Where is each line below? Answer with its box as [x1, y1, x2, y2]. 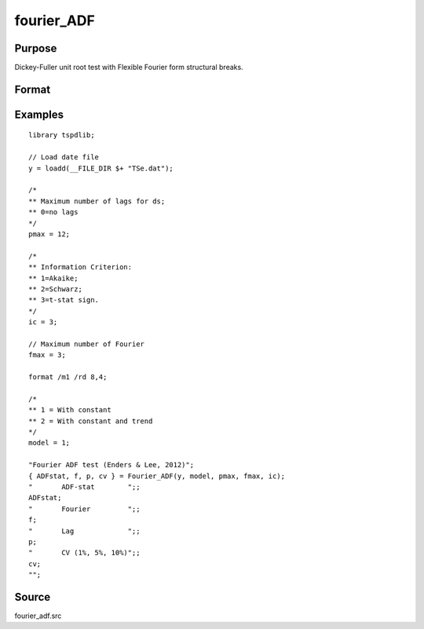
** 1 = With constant [28, 405, 111, 415]
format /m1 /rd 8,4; [28, 373, 108, 382]
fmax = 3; [28, 350, 66, 360]
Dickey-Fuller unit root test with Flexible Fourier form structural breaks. [14, 63, 243, 72]
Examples [14, 108, 64, 121]
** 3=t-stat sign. [28, 295, 100, 305]
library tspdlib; [28, 130, 95, 140]
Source [14, 590, 51, 604]
